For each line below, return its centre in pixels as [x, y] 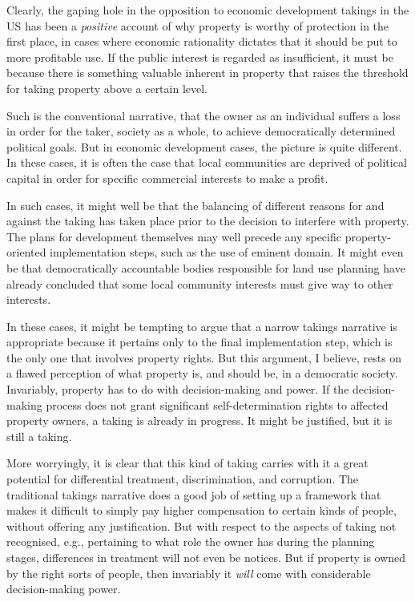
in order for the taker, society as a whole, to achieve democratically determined [201, 131]
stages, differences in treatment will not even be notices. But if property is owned [206, 557]
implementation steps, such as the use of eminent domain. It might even [227, 252]
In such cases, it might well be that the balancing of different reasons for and [195, 205]
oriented [26, 252]
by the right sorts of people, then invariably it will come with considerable [189, 573]
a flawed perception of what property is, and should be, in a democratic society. [202, 373]
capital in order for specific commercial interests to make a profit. [167, 178]
